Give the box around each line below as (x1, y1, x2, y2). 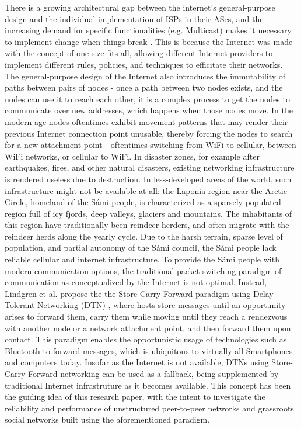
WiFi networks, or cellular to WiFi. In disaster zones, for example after (5, 150, 260, 162)
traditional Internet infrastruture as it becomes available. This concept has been (5, 379, 291, 391)
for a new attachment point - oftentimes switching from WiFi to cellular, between (5, 139, 296, 151)
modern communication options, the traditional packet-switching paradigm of (5, 264, 282, 276)
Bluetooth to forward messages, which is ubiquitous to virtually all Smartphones (5, 344, 293, 357)
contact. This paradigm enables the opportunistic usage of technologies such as (5, 333, 287, 345)
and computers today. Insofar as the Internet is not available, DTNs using (5, 356, 269, 368)
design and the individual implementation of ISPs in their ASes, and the (5, 12, 264, 25)
